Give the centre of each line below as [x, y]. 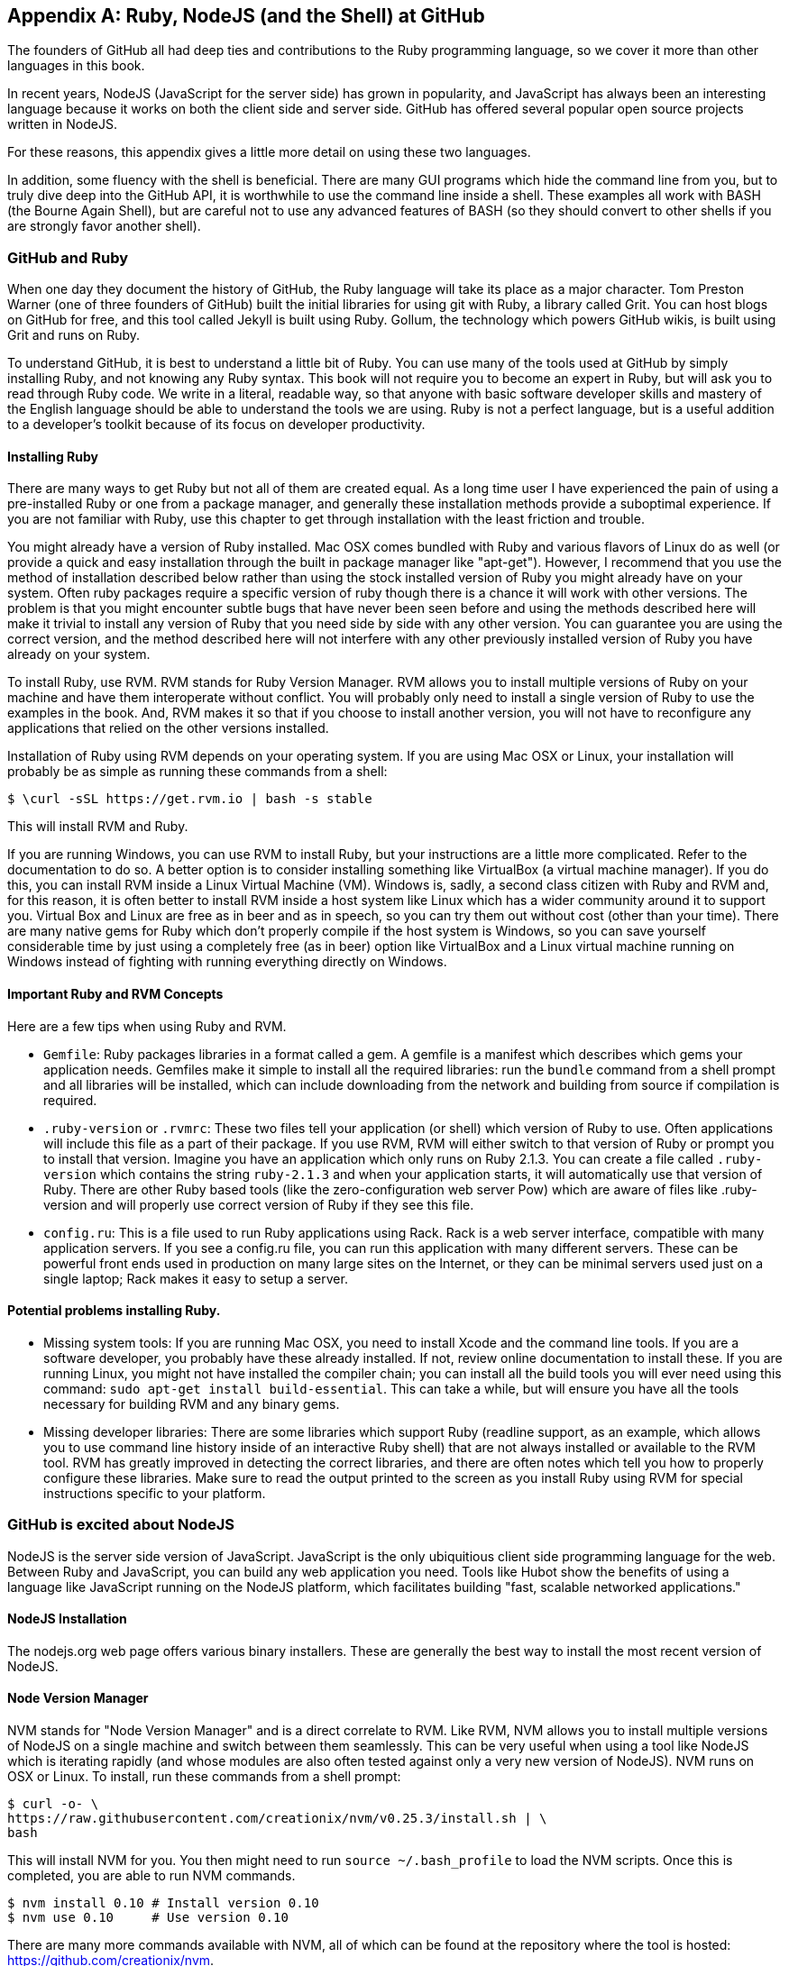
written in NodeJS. [62, 124]
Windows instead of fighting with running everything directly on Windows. [227, 962]
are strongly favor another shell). [104, 226]
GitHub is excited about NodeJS [121, 1525]
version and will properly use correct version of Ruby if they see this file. [259, 1204]
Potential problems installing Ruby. [114, 1311]
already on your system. [79, 654]
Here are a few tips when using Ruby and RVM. [147, 1026]
